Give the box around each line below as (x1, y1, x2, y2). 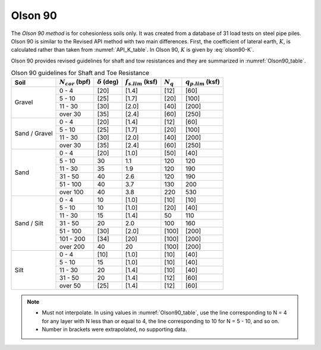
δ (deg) (97, 78, 119, 86)
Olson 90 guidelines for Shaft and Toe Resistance (11, 69, 150, 77)
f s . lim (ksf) (125, 78, 158, 87)
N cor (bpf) (59, 78, 91, 87)
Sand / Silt (14, 219, 44, 227)
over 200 (59, 242, 85, 251)
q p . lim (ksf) (185, 78, 220, 87)
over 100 (59, 188, 84, 196)
